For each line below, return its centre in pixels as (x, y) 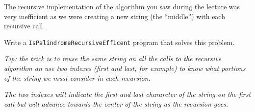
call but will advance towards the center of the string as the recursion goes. (116, 103)
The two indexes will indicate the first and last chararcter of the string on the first (127, 94)
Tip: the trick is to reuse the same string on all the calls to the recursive (113, 58)
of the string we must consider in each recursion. (77, 78)
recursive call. (25, 26)
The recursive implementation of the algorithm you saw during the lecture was (122, 6)
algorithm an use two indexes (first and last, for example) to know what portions (125, 68)
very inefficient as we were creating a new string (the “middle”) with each (115, 16)
